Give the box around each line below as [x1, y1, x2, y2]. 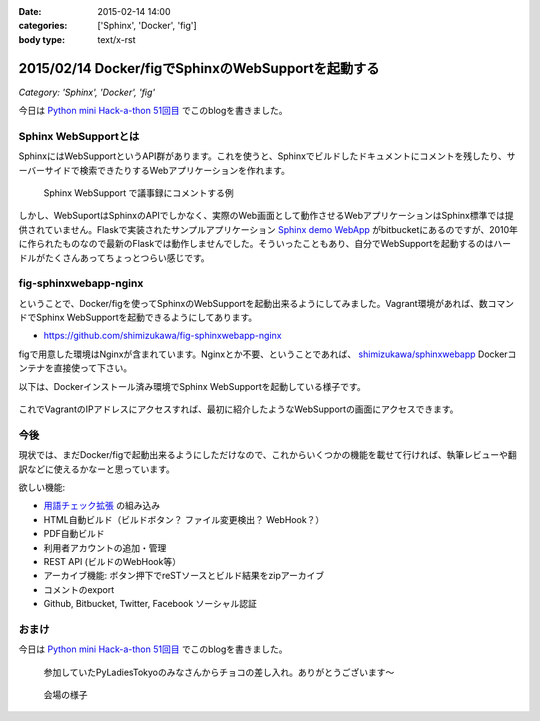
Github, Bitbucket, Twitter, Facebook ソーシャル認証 [43, 598, 257, 610]
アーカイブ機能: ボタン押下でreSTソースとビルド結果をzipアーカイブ [43, 570, 325, 582]
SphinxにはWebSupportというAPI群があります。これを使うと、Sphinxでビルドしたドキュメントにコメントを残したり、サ [18, 150, 516, 162]
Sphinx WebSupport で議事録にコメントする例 [43, 187, 234, 199]
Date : [18, 6, 42, 17]
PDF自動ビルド [43, 528, 105, 540]
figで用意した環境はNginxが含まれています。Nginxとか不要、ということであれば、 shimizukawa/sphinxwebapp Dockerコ [18, 348, 517, 360]
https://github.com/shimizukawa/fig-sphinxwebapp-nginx [43, 330, 282, 342]
